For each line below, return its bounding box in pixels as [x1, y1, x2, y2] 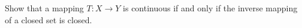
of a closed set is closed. [5, 13, 92, 26]
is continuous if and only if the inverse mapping [123, 2, 298, 14]
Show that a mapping [5, 2, 84, 14]
